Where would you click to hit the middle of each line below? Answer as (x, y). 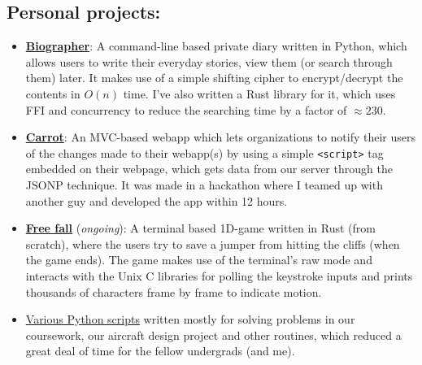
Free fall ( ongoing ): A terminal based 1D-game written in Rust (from (201, 228)
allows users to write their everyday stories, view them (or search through (209, 61)
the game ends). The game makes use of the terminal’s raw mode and (199, 260)
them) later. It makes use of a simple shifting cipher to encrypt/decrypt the (214, 78)
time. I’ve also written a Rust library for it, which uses (259, 93)
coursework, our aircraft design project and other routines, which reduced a (213, 335)
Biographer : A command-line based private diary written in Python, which (216, 46)
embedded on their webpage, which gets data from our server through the (209, 169)
